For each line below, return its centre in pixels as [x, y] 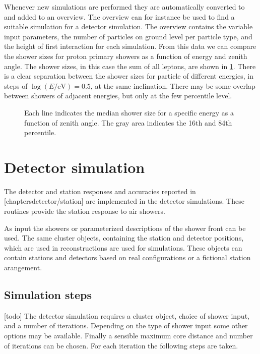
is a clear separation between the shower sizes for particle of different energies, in [129, 76]
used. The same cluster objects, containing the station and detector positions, [124, 238]
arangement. [23, 267]
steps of [16, 85]
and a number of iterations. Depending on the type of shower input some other [126, 326]
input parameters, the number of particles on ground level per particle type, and [128, 36]
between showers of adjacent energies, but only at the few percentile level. [118, 96]
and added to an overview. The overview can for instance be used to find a [119, 16]
